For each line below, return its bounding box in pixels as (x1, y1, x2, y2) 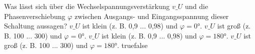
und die (185, 1, 208, 11)
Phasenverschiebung (4, 10, 65, 21)
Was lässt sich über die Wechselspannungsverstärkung (4, 1, 170, 11)
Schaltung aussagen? (4, 20, 67, 31)
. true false (117, 40, 148, 50)
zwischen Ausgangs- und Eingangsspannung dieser (74, 10, 229, 21)
